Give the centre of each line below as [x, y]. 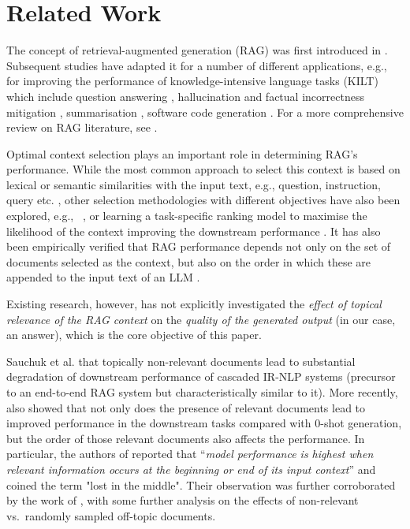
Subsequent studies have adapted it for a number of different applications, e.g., [197, 65]
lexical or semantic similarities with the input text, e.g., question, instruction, [194, 184]
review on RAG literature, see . [82, 127]
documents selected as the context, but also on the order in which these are [189, 261]
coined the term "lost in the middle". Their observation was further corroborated [201, 484]
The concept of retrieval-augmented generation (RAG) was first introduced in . [197, 50]
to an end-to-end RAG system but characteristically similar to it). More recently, [202, 392]
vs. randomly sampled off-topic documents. [111, 515]
